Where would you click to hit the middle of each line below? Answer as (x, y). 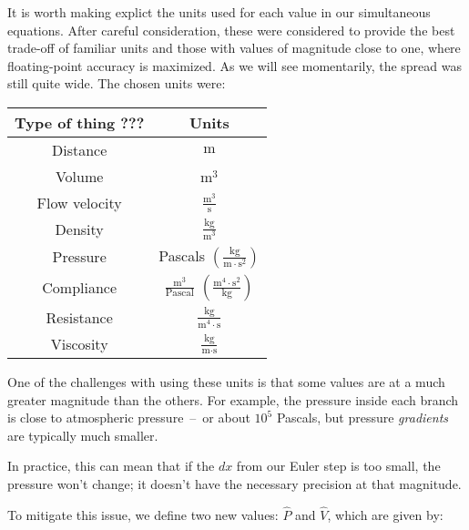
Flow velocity (79, 202)
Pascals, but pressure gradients (362, 418)
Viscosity (79, 343)
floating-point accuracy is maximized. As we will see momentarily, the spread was (234, 65)
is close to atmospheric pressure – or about (129, 418)
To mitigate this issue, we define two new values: (143, 514)
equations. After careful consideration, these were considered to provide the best (231, 30)
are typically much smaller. (83, 435)
